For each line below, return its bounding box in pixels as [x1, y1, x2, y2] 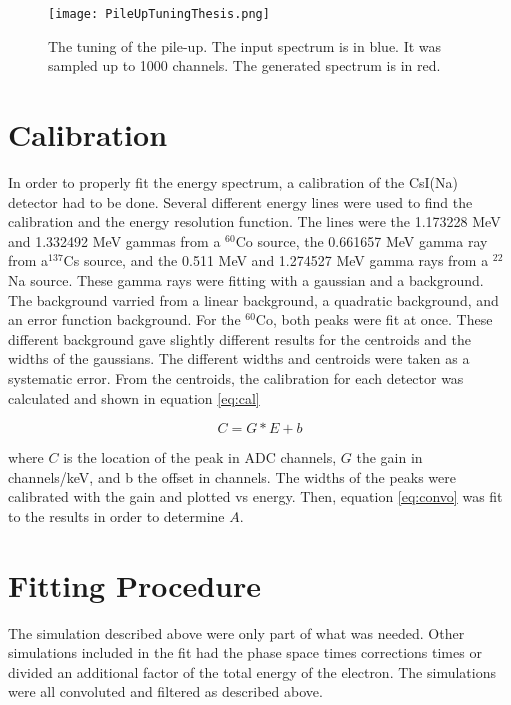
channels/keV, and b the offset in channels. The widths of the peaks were [8, 466, 456, 487]
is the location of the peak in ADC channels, [63, 447, 337, 468]
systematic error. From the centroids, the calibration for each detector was [8, 367, 464, 388]
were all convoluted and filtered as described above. [8, 681, 323, 702]
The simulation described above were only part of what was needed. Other [8, 622, 465, 643]
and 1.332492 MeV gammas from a [8, 230, 221, 251]
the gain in [356, 447, 423, 468]
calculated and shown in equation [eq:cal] [8, 387, 260, 408]
